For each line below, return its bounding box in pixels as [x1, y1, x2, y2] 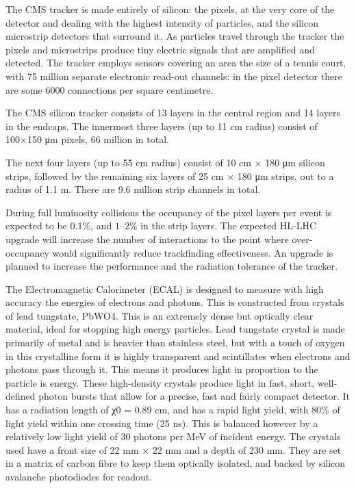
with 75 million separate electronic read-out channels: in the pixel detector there [5, 68, 342, 83]
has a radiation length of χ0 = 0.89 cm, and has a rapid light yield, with [5, 402, 309, 417]
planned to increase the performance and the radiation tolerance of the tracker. [5, 259, 338, 273]
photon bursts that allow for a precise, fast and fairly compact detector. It [38, 389, 350, 403]
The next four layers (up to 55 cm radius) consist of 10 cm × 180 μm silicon [5, 155, 325, 169]
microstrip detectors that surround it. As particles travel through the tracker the [5, 29, 344, 43]
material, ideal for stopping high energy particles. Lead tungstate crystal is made [5, 322, 345, 336]
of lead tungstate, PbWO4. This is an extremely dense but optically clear [5, 308, 314, 322]
